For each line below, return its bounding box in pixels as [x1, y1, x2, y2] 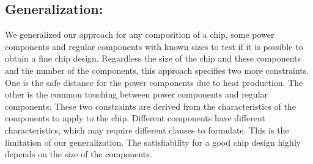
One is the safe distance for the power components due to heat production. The [5, 76, 303, 88]
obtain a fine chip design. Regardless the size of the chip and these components [5, 52, 301, 65]
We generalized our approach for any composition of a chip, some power [5, 28, 274, 41]
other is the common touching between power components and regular [5, 88, 268, 101]
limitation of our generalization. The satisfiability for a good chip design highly [5, 135, 301, 148]
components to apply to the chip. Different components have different [5, 112, 265, 124]
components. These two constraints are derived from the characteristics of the [5, 99, 296, 112]
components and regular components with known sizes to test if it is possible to [5, 40, 303, 52]
